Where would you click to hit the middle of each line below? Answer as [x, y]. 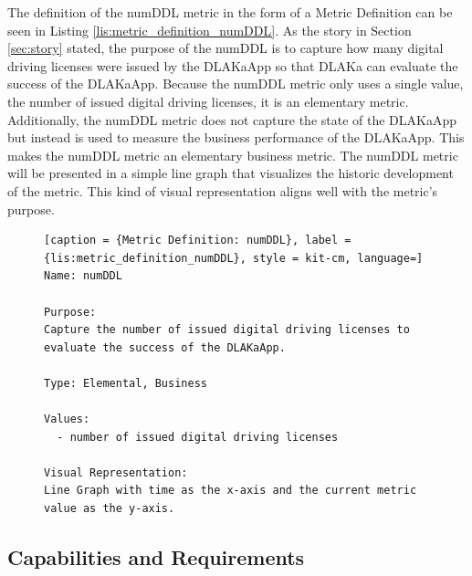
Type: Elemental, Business [126, 383]
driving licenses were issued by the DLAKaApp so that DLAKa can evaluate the [233, 65]
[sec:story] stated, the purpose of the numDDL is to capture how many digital [226, 48]
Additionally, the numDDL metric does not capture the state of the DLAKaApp [232, 119]
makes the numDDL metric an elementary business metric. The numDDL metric [233, 155]
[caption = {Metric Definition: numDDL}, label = [198, 241]
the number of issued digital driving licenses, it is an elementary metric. [208, 101]
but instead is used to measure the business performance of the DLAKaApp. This [236, 137]
